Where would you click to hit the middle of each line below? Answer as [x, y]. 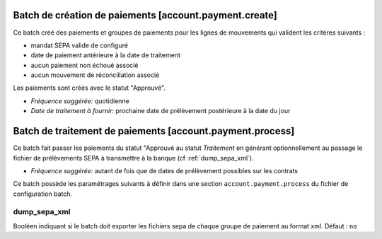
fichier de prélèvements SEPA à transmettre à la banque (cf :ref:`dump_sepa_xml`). [133, 158]
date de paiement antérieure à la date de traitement [105, 55]
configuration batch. [43, 194]
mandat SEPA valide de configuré [80, 45]
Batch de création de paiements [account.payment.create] [145, 15]
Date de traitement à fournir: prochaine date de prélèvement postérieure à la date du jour [161, 111]
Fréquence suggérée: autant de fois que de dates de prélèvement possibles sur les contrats [164, 170]
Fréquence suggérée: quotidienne [80, 101]
